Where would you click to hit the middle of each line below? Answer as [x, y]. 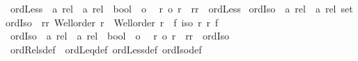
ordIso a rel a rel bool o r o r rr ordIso [119, 36]
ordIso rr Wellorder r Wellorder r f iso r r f [112, 22]
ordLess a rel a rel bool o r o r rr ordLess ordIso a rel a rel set [181, 8]
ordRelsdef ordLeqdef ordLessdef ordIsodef [106, 49]
